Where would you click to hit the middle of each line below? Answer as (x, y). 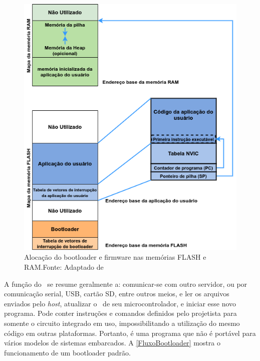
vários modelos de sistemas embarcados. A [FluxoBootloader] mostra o (112, 343)
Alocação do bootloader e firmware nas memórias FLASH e (115, 257)
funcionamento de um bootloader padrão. (67, 352)
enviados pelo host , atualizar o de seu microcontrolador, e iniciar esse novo (120, 303)
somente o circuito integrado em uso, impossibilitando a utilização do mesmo (122, 323)
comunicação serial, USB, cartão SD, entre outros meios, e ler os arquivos (117, 294)
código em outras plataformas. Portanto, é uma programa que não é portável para (130, 333)
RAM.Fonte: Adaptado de (64, 267)
